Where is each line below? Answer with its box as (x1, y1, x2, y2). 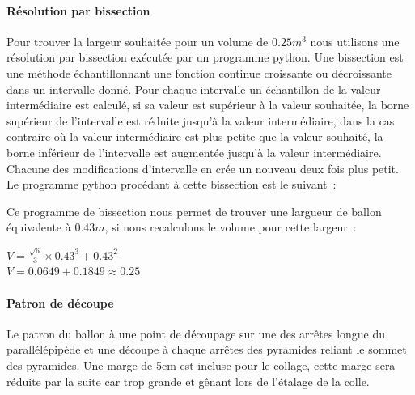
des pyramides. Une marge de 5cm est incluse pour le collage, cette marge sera (6, 357, 396, 374)
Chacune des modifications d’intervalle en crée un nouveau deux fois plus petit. (6, 159, 399, 176)
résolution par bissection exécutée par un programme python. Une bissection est (6, 49, 404, 66)
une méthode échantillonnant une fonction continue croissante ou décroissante (6, 64, 392, 81)
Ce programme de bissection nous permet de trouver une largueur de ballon (6, 202, 382, 219)
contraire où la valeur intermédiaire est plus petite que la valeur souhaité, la (6, 128, 383, 145)
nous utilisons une (310, 32, 400, 49)
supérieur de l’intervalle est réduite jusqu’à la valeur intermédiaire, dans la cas (6, 112, 395, 129)
